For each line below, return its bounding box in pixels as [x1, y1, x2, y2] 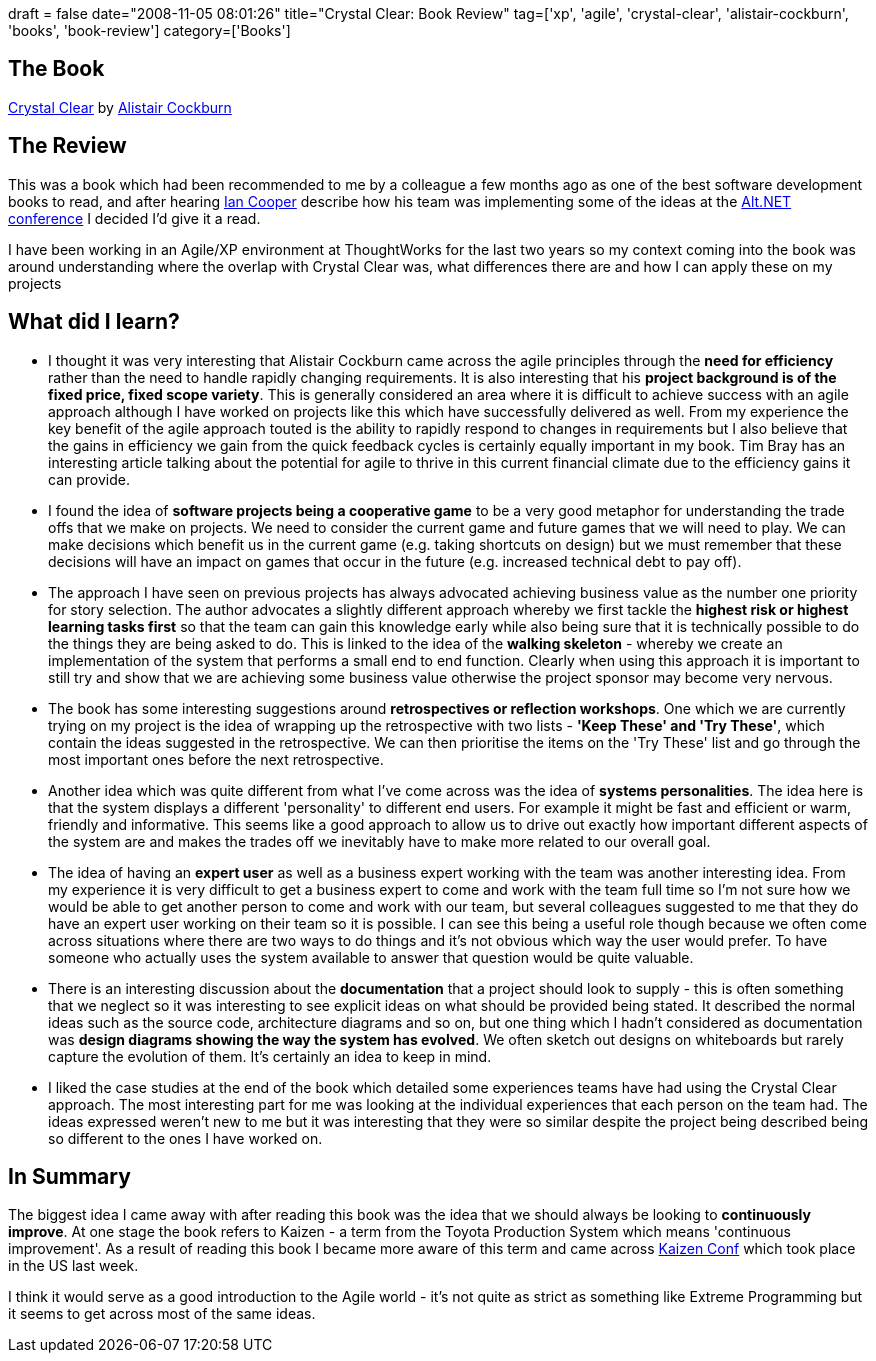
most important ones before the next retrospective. [48, 750, 384, 768]
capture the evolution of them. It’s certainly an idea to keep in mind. [48, 1047, 492, 1065]
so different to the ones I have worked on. [48, 1129, 323, 1147]
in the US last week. [8, 1257, 139, 1275]
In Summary [8, 1163, 131, 1189]
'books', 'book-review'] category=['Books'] [8, 22, 291, 39]
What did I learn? [8, 309, 180, 335]
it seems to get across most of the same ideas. [8, 1305, 316, 1323]
